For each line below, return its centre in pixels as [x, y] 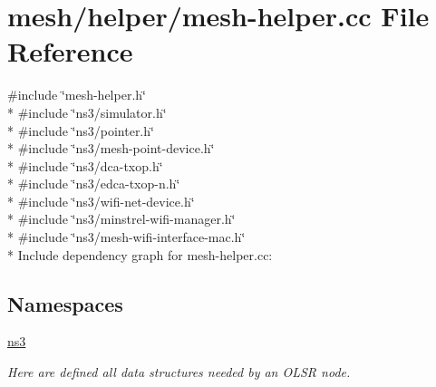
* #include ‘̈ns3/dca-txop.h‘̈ [85, 165]
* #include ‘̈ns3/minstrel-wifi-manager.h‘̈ [121, 219]
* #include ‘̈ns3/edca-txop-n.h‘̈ [94, 184]
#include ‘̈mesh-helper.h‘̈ [77, 95]
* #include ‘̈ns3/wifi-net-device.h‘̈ [101, 201]
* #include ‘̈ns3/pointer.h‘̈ [81, 130]
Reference [70, 51]
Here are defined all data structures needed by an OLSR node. [179, 372]
